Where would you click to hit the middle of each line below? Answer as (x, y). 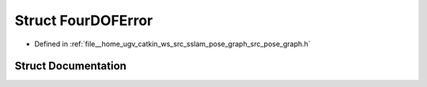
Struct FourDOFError (84, 20)
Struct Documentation (70, 66)
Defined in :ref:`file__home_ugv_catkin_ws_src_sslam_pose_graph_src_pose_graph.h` (173, 44)
